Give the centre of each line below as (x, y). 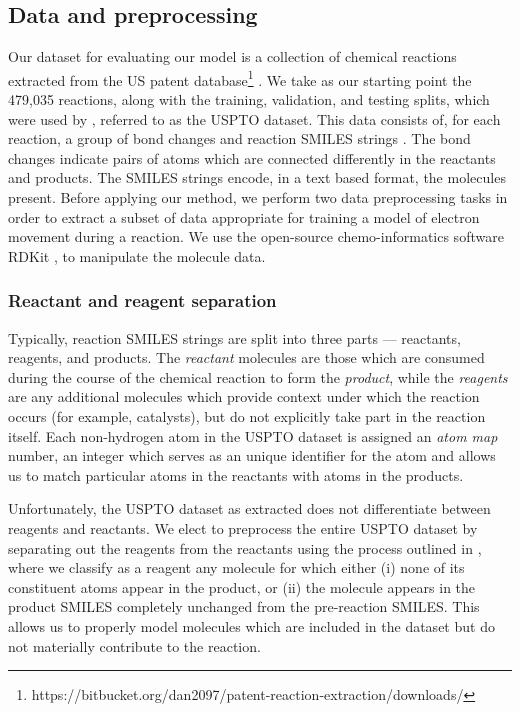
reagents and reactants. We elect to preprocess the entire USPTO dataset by (243, 527)
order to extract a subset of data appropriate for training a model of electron (244, 216)
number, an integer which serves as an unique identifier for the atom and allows (252, 455)
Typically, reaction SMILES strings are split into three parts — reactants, (234, 337)
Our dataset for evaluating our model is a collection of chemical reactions (232, 56)
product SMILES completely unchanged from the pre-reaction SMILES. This (244, 606)
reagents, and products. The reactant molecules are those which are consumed (246, 357)
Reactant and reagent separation (142, 300)
